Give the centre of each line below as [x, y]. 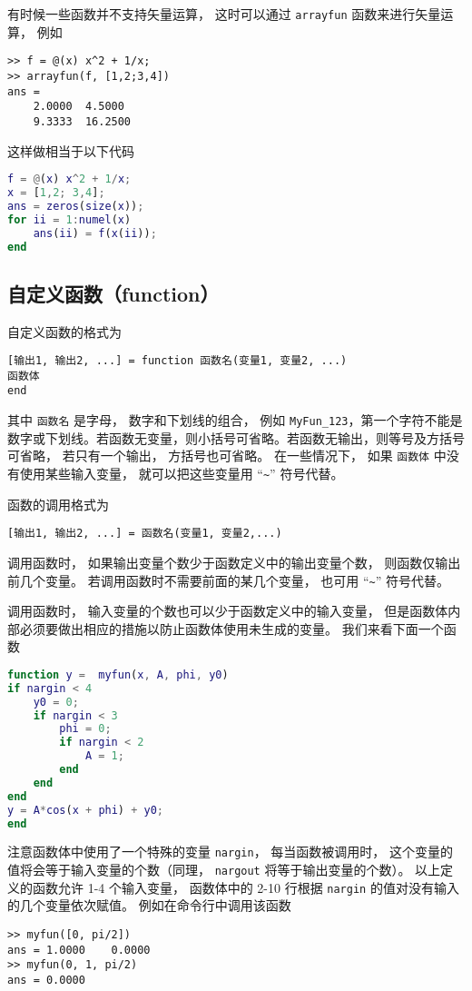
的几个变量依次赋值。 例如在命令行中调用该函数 [149, 905]
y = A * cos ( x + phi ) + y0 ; [86, 810]
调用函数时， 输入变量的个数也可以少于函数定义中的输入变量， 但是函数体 [228, 611]
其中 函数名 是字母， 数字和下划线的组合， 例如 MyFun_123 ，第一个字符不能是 [235, 420]
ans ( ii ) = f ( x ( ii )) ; [95, 233]
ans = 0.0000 [46, 981]
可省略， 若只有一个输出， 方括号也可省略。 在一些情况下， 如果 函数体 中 [227, 456]
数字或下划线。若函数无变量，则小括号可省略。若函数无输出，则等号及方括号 [236, 437]
